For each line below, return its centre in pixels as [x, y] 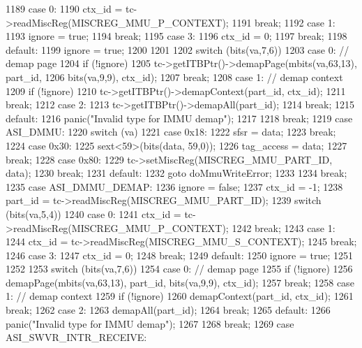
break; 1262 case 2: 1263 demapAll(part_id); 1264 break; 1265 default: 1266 [168, 310]
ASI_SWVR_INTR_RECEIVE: [76, 337]
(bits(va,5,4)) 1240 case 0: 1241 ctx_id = [93, 213]
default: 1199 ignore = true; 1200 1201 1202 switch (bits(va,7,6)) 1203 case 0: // [178, 49]
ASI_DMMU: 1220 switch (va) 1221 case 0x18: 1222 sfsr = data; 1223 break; [171, 132]
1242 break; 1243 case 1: [284, 227]
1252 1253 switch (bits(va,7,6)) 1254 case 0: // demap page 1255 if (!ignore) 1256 [179, 269]
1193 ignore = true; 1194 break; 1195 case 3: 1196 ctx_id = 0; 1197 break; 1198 [176, 36]
